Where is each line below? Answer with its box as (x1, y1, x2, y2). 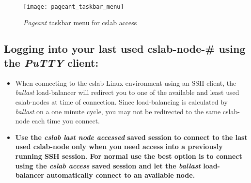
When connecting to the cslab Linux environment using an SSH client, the (15, 77, 236, 88)
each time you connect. (31, 116, 100, 126)
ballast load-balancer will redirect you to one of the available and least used (15, 87, 239, 97)
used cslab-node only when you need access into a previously (15, 141, 223, 152)
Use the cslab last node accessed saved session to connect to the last (15, 132, 248, 142)
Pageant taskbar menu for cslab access (23, 17, 137, 27)
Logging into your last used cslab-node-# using (4, 41, 246, 56)
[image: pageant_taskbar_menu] (23, 3, 124, 10)
